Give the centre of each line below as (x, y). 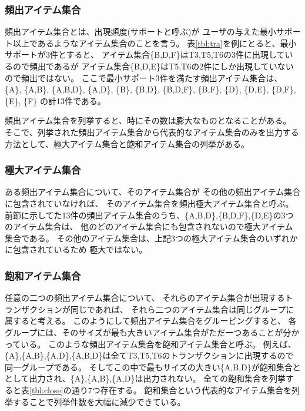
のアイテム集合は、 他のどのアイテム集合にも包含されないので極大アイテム (149, 226)
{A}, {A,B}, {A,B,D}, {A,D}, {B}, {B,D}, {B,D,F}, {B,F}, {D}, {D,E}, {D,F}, (150, 89)
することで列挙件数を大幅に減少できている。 (99, 401)
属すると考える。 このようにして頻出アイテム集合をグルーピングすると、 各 (151, 321)
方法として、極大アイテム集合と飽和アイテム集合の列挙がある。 (127, 143)
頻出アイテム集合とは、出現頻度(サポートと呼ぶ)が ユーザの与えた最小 (140, 32)
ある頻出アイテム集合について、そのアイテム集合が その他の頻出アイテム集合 (153, 192)
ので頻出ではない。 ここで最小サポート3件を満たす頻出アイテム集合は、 (144, 77)
